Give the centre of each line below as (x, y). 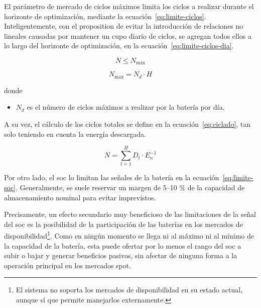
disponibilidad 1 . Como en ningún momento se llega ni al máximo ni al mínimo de (129, 235)
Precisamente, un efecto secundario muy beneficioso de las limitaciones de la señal (130, 214)
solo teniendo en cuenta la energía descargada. (75, 134)
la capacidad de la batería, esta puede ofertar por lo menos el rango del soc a (123, 245)
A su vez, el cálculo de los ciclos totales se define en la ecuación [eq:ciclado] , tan (127, 124)
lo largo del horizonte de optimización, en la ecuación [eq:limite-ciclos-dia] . (119, 46)
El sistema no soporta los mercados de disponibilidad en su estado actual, (129, 290)
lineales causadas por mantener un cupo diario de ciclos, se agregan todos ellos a (128, 35)
